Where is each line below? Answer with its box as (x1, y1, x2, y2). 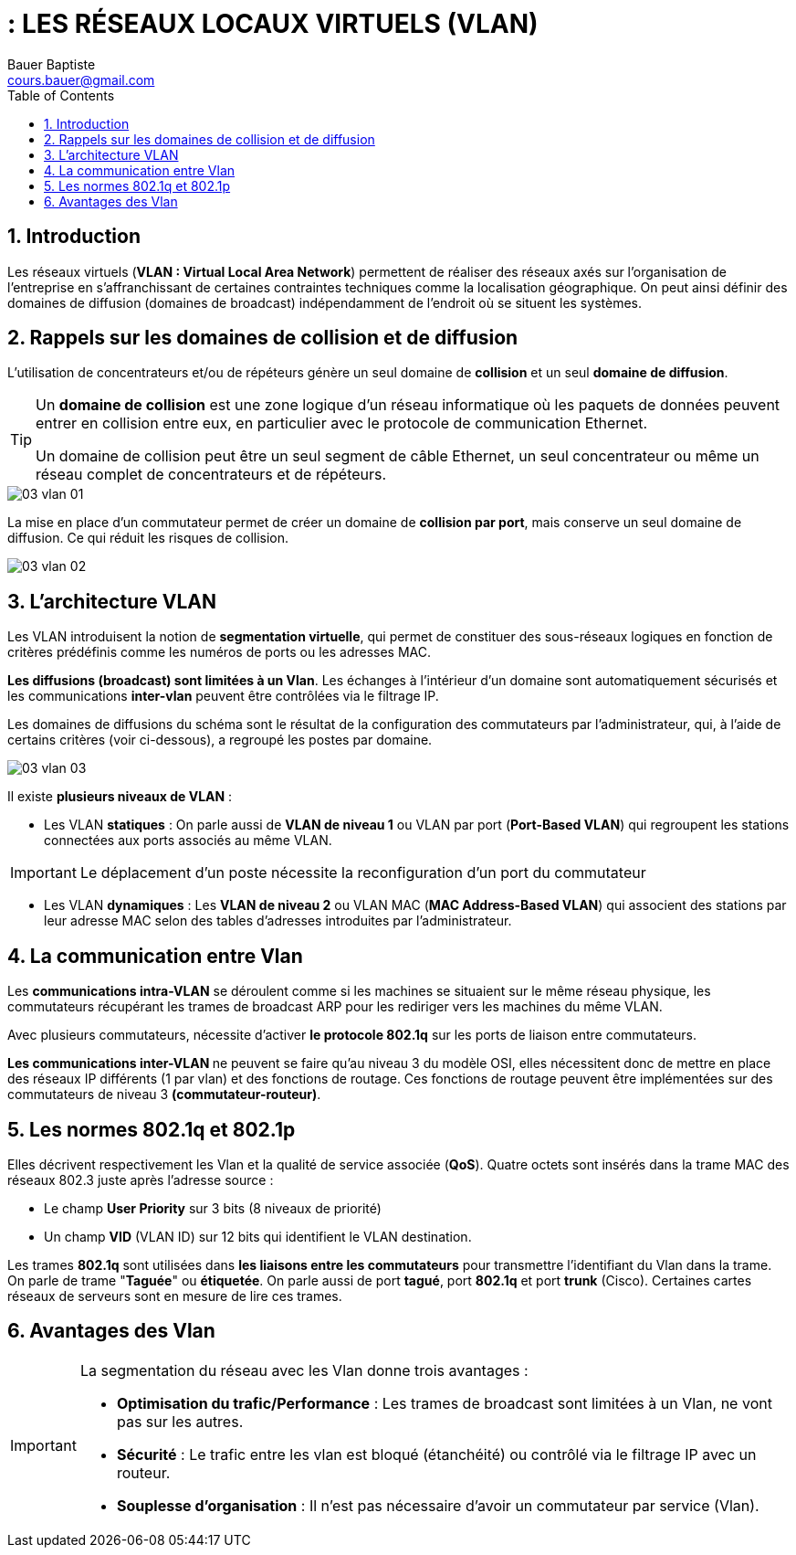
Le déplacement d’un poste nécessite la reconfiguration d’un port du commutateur (79, 863, 646, 883)
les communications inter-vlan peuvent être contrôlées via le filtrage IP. (7, 688, 439, 704)
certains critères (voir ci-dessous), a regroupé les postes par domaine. (7, 732, 433, 748)
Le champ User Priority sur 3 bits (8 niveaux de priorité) (44, 1200, 382, 1216)
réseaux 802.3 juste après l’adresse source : (7, 1171, 274, 1188)
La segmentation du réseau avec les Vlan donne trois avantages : (79, 1360, 529, 1380)
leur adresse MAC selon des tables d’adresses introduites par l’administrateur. (44, 913, 512, 929)
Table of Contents (7, 87, 115, 103)
